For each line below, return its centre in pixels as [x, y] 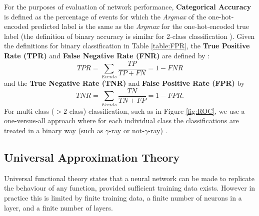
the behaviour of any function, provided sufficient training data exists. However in [130, 188]
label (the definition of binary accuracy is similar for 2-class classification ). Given [129, 36]
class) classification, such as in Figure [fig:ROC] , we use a [157, 110]
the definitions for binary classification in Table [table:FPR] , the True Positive [127, 46]
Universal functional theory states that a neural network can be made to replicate [129, 178]
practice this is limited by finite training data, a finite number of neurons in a [123, 197]
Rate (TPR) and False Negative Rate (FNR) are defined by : [107, 55]
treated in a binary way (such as [54, 130]
